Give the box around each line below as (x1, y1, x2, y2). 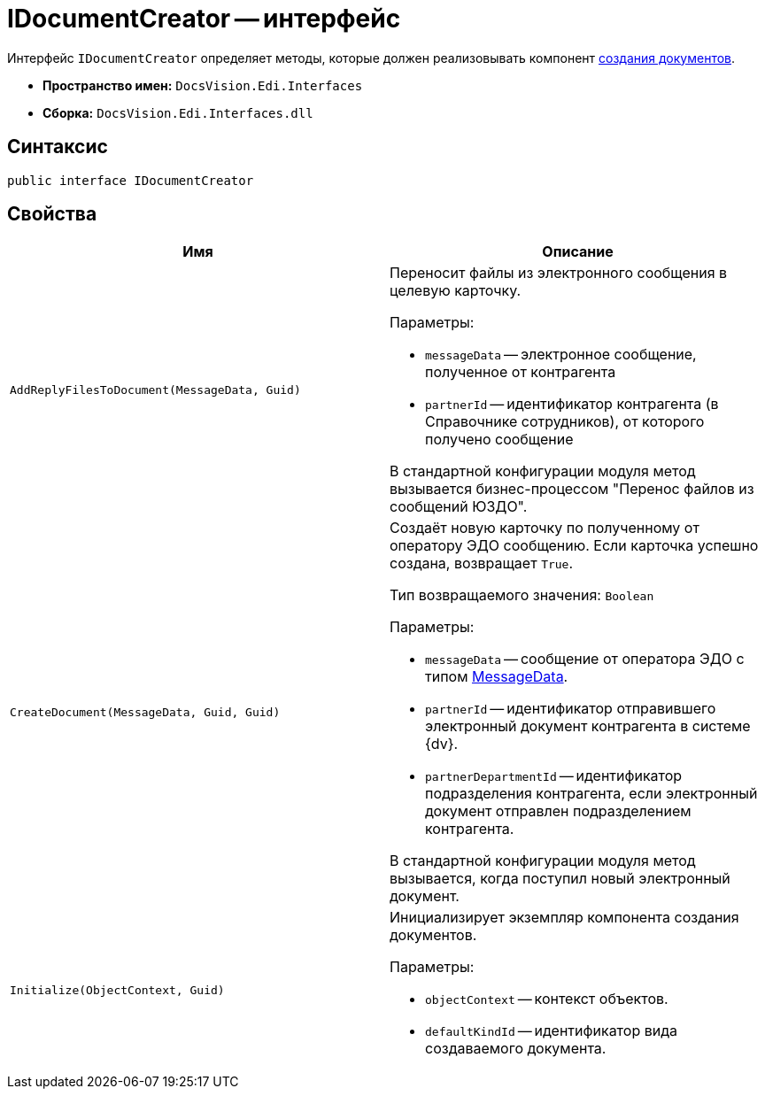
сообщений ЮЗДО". (390, 498, 528, 516)
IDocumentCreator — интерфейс (7, 4, 401, 34)
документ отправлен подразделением (425, 802, 692, 821)
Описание (542, 243, 614, 261)
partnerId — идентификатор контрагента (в (425, 395, 719, 413)
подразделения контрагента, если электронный (425, 784, 758, 803)
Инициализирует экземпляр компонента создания (390, 908, 739, 927)
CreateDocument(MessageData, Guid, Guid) (10, 705, 281, 719)
